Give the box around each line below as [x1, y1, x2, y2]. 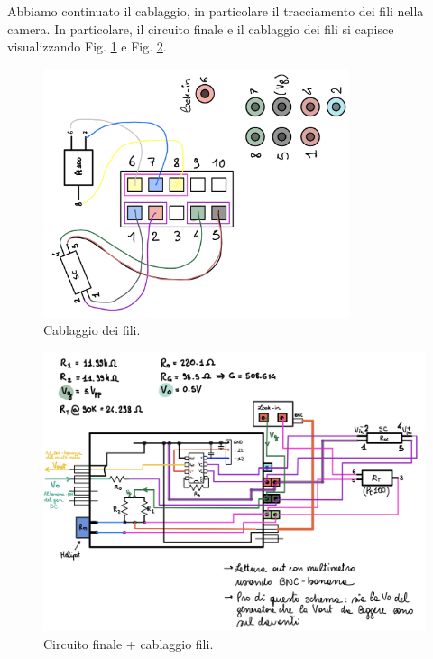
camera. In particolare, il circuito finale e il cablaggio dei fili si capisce [7, 19, 394, 38]
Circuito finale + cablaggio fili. [43, 634, 214, 653]
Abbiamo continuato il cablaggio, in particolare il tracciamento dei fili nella [7, 2, 424, 20]
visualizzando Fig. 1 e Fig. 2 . [7, 37, 167, 56]
